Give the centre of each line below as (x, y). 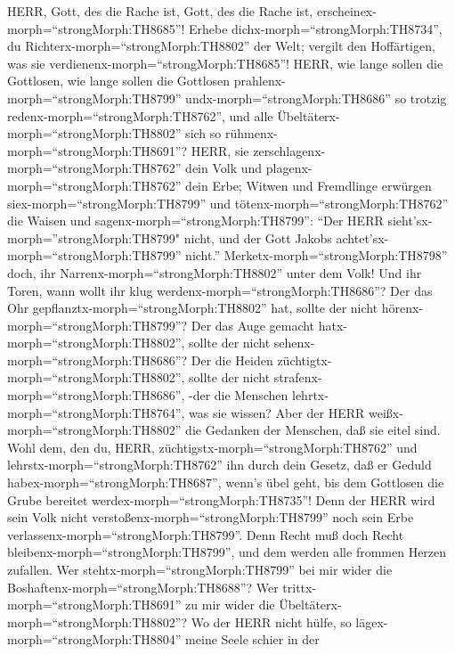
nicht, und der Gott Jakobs (258, 237)
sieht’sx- (410, 221)
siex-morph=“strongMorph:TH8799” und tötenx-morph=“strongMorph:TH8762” (228, 203)
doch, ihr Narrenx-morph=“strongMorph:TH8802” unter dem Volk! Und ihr (215, 272)
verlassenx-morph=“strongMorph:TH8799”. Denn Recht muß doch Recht (206, 534)
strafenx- (298, 377)
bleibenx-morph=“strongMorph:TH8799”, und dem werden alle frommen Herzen (227, 552)
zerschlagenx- (289, 150)
